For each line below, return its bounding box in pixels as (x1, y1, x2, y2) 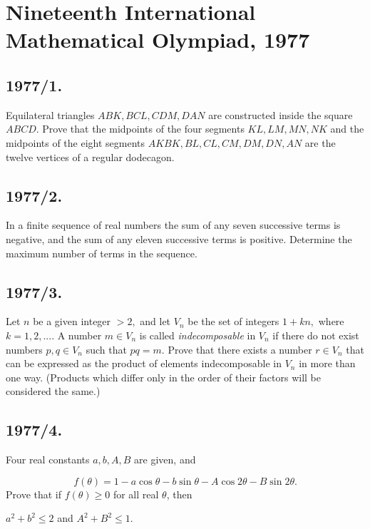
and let (140, 314, 171, 329)
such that (86, 341, 127, 356)
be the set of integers (187, 314, 279, 329)
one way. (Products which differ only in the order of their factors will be (6, 369, 321, 384)
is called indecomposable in (139, 327, 256, 342)
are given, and (134, 452, 196, 467)
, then (166, 486, 192, 501)
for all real (113, 486, 159, 501)
